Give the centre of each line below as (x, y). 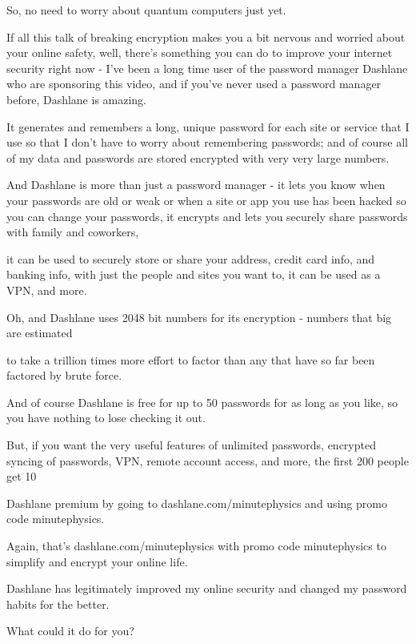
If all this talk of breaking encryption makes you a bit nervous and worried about (206, 36)
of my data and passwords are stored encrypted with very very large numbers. (198, 157)
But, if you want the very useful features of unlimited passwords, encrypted (191, 445)
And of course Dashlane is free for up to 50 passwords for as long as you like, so (202, 402)
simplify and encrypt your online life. (97, 561)
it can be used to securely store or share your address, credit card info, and (191, 258)
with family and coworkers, (73, 232)
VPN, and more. (47, 290)
